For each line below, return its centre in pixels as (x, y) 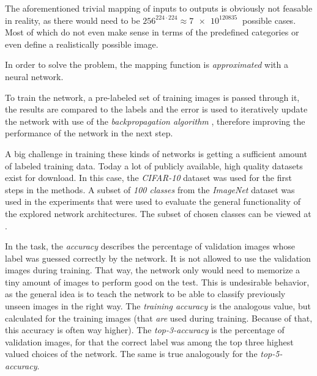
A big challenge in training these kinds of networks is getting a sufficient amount (156, 153)
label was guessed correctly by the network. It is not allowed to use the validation (158, 258)
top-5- (271, 354)
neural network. (34, 76)
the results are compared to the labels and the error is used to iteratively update (156, 109)
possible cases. (269, 20)
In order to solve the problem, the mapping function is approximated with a (147, 65)
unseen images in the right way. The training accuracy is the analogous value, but (158, 306)
